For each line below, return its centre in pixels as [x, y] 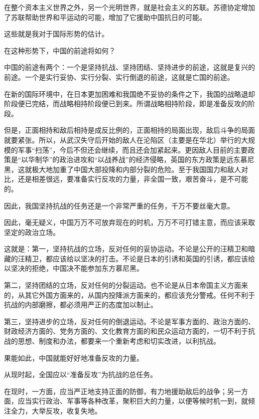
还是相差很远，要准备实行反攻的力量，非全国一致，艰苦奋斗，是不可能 [133, 179]
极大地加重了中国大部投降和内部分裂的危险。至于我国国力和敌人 [136, 169]
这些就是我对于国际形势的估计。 [56, 34]
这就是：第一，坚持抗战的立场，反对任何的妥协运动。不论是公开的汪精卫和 [126, 249]
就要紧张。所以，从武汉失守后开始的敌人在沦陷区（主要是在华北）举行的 [123, 139]
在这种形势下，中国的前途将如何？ [60, 50]
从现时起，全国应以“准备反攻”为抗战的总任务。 [81, 374]
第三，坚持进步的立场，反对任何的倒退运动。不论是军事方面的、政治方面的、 [129, 321]
